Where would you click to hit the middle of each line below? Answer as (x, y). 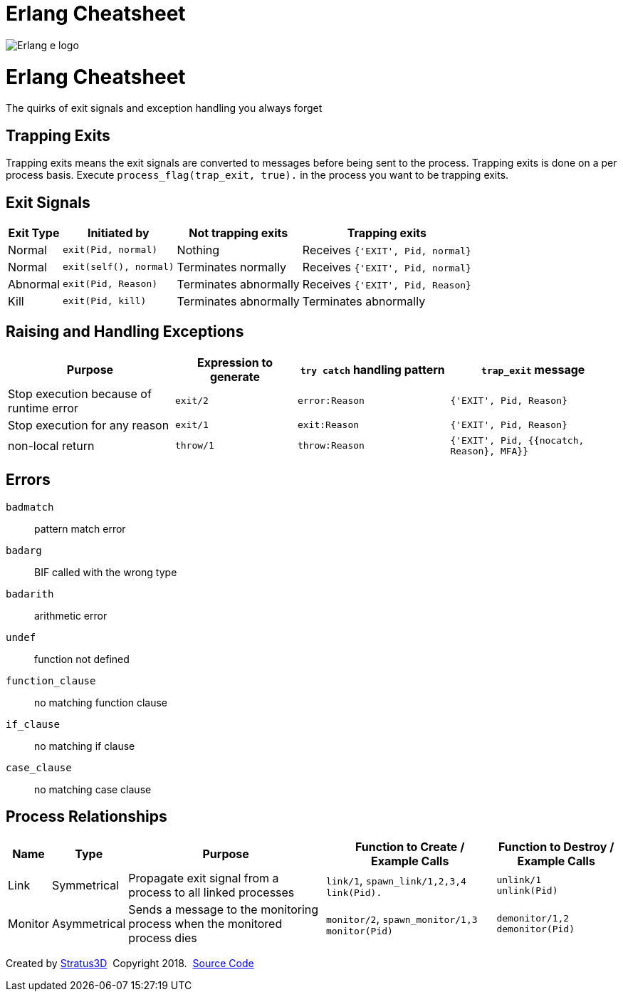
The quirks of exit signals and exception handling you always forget (164, 108)
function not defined (82, 659)
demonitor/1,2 (533, 919)
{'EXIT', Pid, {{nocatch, (517, 440)
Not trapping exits (239, 233)
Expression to (235, 362)
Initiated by (118, 233)
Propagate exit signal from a (204, 878)
